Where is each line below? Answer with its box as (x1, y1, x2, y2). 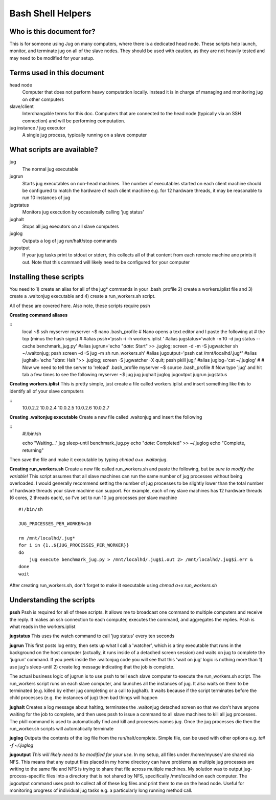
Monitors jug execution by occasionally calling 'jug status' (22, 209, 144, 215)
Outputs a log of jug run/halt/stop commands (22, 237, 117, 244)
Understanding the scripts (9, 596, 96, 604)
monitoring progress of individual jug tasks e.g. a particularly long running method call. (9, 787, 193, 793)
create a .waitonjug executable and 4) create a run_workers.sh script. (9, 293, 156, 299)
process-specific (9, 773, 45, 779)
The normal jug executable (22, 166, 79, 172)
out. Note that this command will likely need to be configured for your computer (22, 259, 190, 265)
